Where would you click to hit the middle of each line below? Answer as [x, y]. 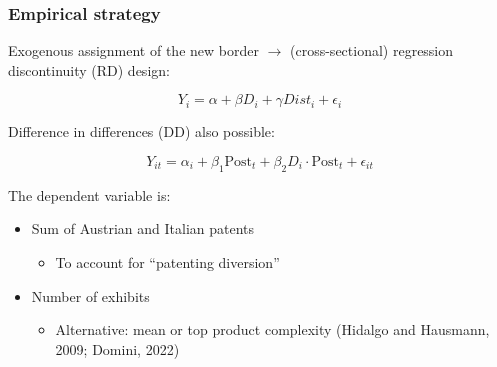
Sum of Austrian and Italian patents [143, 228]
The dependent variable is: [89, 194]
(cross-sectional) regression [372, 50]
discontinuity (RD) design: [89, 69]
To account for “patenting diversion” [167, 261]
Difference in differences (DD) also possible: [141, 131]
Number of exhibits [90, 295]
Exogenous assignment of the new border [133, 50]
